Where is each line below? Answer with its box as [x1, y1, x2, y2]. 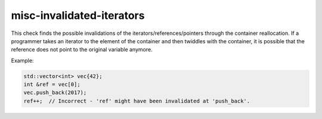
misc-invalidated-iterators [11, 9, 145, 22]
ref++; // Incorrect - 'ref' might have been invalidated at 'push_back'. [23, 98, 250, 104]
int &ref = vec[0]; [23, 81, 80, 88]
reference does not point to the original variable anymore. [11, 46, 153, 53]
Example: [11, 57, 34, 64]
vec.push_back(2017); [23, 89, 87, 96]
